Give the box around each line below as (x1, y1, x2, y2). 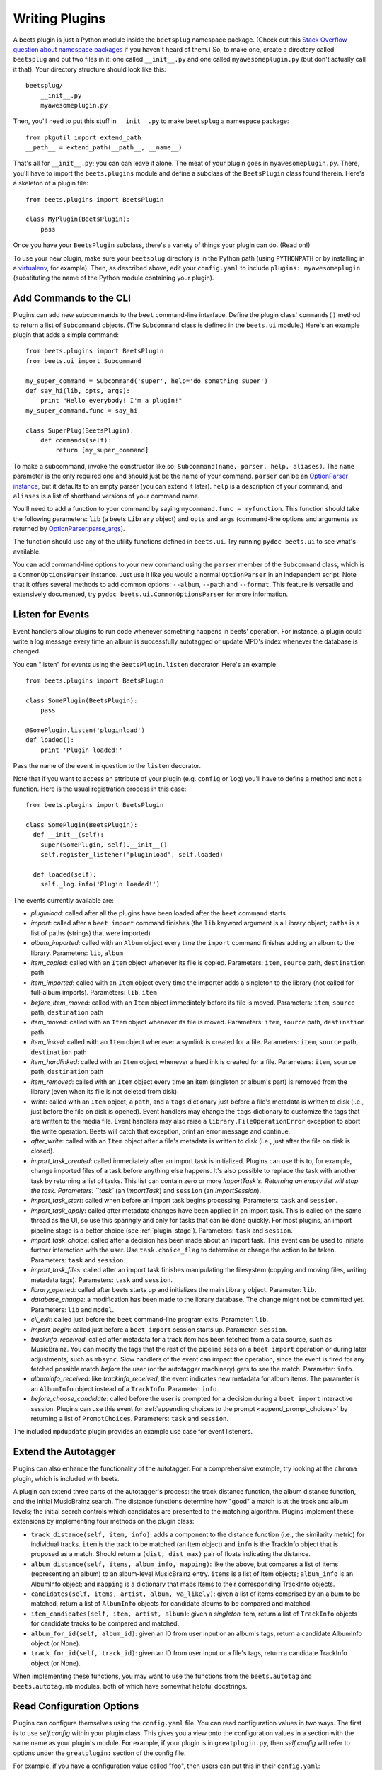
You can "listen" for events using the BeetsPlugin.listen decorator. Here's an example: (13, 660, 279, 668)
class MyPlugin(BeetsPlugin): (25, 215, 131, 223)
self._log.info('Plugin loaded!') (40, 880, 161, 889)
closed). (30, 1147, 55, 1155)
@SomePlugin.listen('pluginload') (25, 726, 145, 734)
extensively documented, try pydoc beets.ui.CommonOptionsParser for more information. (13, 590, 289, 598)
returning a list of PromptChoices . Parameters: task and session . (30, 1415, 229, 1423)
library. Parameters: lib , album (30, 949, 124, 957)
